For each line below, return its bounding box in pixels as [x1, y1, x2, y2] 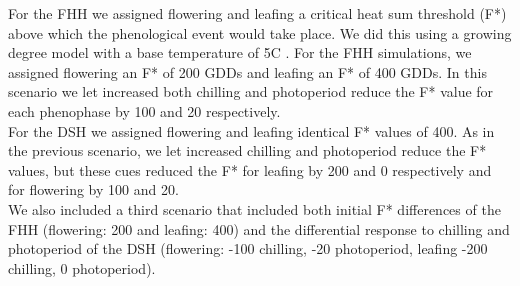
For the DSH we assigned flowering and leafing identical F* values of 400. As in [8, 120, 495, 141]
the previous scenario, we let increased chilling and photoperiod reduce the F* [8, 140, 487, 161]
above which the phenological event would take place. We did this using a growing [8, 22, 512, 43]
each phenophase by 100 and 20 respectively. [8, 100, 281, 121]
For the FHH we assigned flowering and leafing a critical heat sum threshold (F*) [8, 3, 507, 23]
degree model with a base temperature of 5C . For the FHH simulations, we [8, 42, 472, 63]
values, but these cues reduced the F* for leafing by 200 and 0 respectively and [8, 159, 492, 180]
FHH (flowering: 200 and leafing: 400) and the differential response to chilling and [8, 218, 510, 239]
